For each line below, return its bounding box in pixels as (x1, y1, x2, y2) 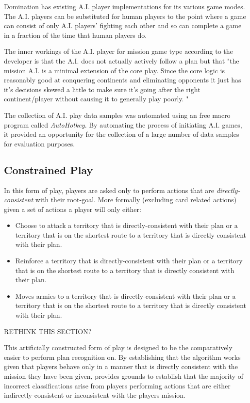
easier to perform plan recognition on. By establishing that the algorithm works (4, 352, 241, 362)
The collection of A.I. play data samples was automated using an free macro (4, 110, 231, 120)
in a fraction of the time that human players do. (4, 30, 147, 40)
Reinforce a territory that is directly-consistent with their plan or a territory (15, 256, 243, 266)
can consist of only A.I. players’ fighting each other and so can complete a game (4, 20, 242, 31)
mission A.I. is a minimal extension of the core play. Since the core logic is (4, 65, 225, 75)
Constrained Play (4, 162, 93, 177)
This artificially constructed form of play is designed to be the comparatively (4, 342, 233, 353)
